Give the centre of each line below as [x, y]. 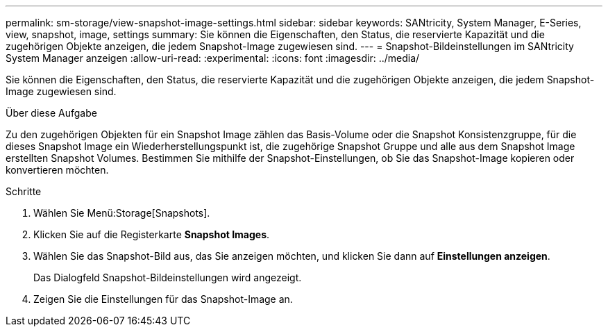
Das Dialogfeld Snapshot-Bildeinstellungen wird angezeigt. [168, 277]
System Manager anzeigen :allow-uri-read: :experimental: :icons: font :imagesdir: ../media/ [213, 58]
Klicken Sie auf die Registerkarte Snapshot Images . [152, 234]
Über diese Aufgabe [51, 113]
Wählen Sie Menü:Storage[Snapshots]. [122, 213]
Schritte [24, 191]
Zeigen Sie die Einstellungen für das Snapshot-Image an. [163, 299]
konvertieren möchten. [57, 170]
